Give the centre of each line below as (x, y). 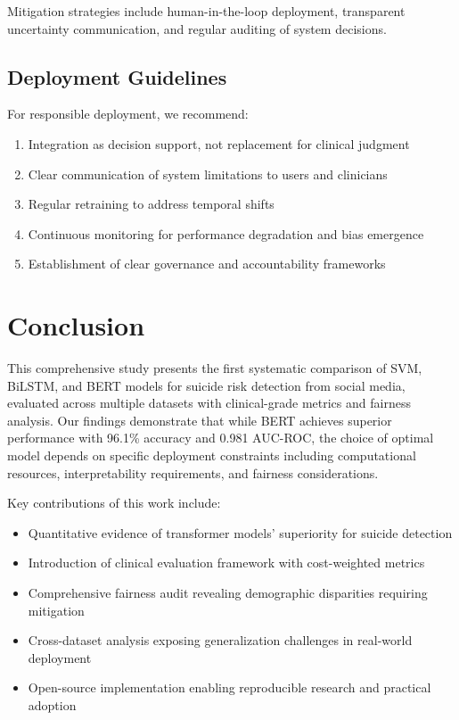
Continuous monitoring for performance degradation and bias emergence (226, 233)
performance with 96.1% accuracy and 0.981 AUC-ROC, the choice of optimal (221, 438)
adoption (52, 704)
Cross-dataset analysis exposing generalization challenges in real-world (220, 640)
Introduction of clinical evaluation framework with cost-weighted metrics (226, 563)
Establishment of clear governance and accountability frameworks (207, 264)
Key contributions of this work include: (114, 503)
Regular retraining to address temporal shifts (151, 204)
